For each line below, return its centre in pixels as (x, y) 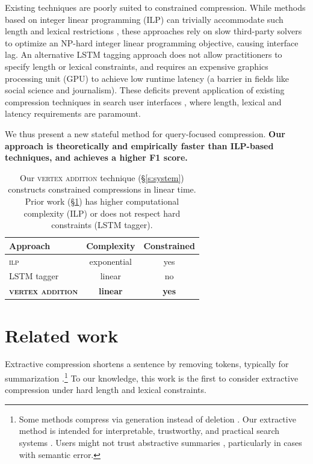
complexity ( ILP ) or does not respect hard (102, 213)
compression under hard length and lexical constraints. (106, 390)
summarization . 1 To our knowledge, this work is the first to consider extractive (152, 377)
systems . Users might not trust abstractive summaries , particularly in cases (160, 443)
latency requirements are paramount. (73, 113)
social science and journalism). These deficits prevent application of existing (145, 90)
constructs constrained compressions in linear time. (102, 189)
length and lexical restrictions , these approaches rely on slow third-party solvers (153, 31)
